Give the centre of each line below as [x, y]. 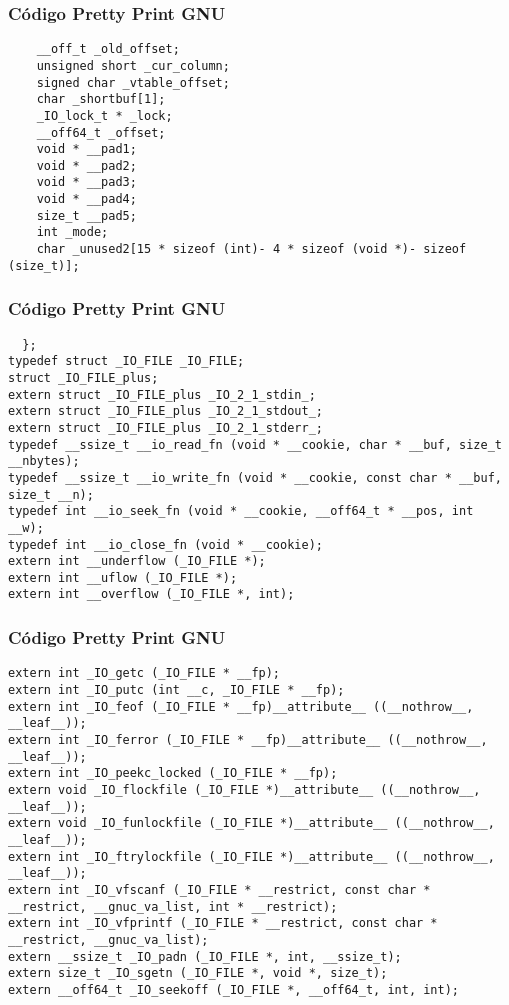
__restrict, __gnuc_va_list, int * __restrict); [173, 906]
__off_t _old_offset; [108, 49]
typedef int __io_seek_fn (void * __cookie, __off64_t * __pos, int [241, 511]
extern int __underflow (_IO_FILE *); [137, 561]
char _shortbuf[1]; [101, 99]
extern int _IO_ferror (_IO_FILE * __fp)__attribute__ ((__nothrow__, [248, 739]
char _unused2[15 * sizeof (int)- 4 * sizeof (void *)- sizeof [251, 249]
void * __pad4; [86, 199]
